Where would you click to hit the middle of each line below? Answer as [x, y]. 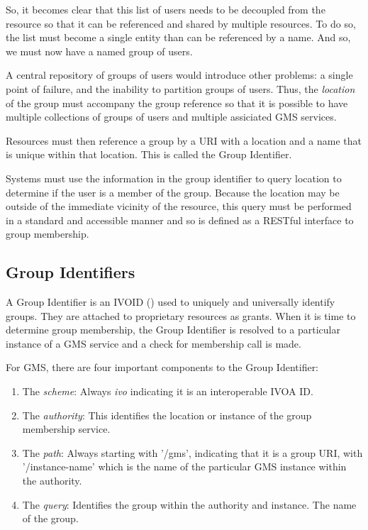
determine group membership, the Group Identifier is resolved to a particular [173, 330]
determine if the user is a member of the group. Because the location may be [173, 192]
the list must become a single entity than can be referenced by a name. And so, [178, 37]
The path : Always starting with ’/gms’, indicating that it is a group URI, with [193, 452]
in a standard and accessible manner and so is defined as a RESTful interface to [180, 220]
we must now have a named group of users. [99, 51]
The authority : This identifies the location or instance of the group [167, 415]
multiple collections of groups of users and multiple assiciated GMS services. [171, 117]
